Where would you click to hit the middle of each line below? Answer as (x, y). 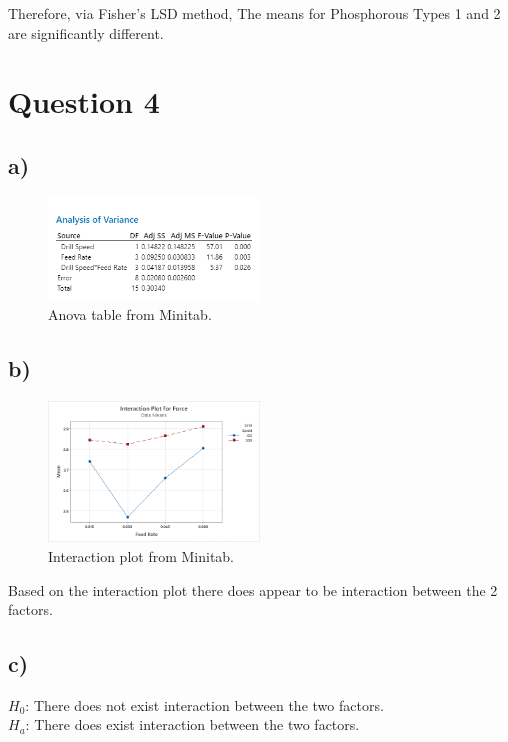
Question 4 (84, 101)
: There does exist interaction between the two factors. (192, 724)
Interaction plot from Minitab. (141, 555)
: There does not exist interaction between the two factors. (204, 704)
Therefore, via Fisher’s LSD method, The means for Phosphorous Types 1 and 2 (254, 13)
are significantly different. (86, 32)
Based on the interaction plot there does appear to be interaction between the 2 (253, 589)
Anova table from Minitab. (130, 314)
